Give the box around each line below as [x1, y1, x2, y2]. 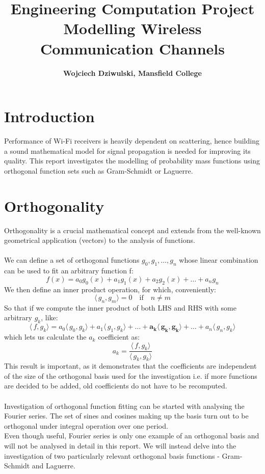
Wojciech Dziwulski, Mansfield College [63, 67, 202, 78]
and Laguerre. [32, 460, 75, 471]
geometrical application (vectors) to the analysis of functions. [4, 235, 195, 245]
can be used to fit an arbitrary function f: [4, 265, 134, 276]
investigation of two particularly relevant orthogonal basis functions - [4, 450, 220, 461]
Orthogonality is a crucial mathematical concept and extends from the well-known [4, 225, 261, 235]
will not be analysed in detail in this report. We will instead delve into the [4, 440, 236, 451]
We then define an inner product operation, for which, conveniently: [4, 284, 216, 294]
